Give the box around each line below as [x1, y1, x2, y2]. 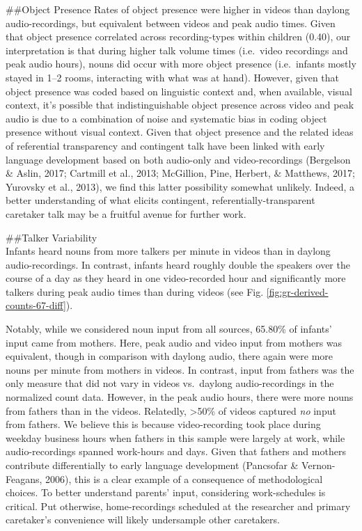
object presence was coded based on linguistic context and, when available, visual [6, 84, 352, 98]
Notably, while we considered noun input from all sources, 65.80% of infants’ [6, 322, 332, 336]
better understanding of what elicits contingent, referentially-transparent [6, 193, 315, 207]
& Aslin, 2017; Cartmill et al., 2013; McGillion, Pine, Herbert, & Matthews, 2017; [6, 166, 355, 180]
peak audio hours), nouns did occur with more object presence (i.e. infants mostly [6, 56, 356, 71]
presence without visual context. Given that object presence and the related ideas [6, 125, 354, 139]
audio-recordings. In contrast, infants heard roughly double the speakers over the [6, 257, 350, 271]
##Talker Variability [6, 230, 97, 244]
